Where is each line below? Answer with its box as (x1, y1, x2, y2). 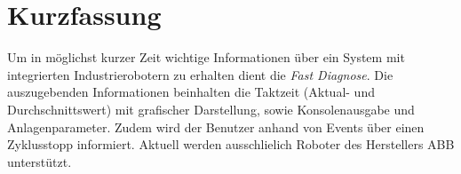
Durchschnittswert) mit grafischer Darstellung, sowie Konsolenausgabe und (7, 99, 415, 118)
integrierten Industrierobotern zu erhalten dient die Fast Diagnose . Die (7, 65, 393, 83)
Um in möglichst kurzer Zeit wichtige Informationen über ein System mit (7, 48, 405, 67)
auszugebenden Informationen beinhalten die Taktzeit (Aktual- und (7, 83, 375, 101)
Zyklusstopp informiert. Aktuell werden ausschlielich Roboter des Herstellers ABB (7, 135, 455, 154)
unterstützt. (7, 152, 72, 170)
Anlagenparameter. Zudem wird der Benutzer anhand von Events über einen (7, 117, 425, 136)
